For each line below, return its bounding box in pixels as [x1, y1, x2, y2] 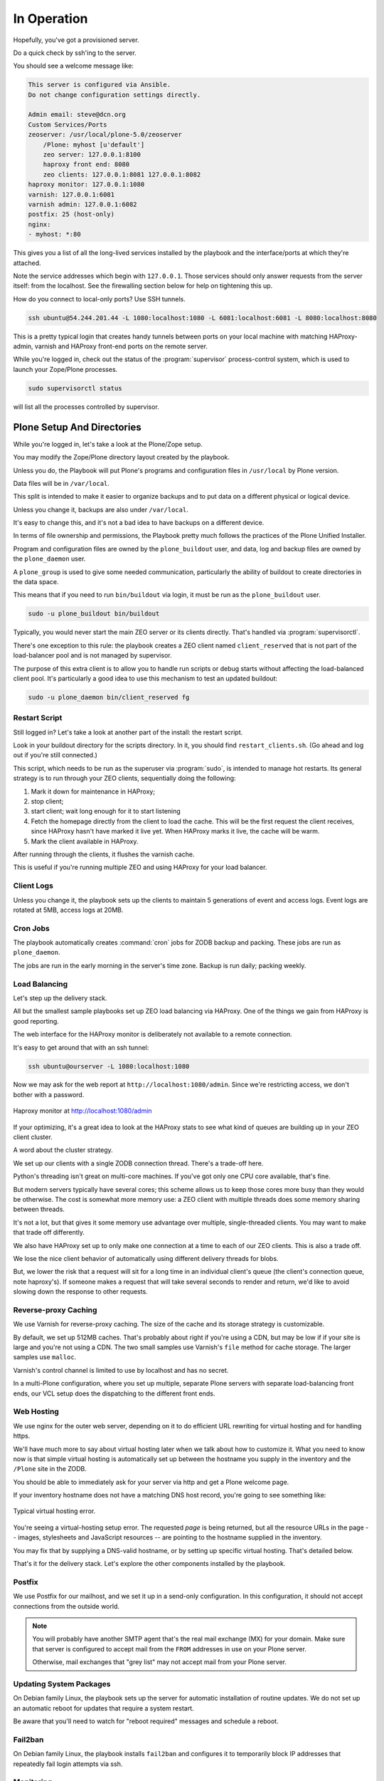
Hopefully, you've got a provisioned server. [13, 36, 139, 44]
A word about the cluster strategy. [13, 1146, 113, 1154]
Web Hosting [13, 1407, 60, 1417]
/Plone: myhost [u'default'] [43, 140, 145, 149]
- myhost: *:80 [28, 230, 81, 239]
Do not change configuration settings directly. [28, 90, 201, 99]
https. [13, 1432, 31, 1440]
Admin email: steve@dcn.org [28, 110, 126, 119]
